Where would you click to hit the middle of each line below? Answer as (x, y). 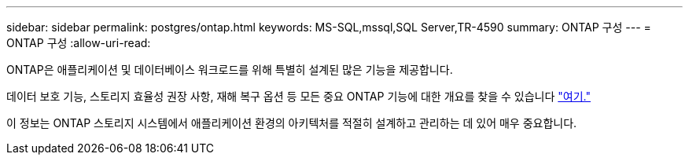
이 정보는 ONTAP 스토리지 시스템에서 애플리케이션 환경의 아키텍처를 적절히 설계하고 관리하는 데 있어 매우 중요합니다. (292, 123)
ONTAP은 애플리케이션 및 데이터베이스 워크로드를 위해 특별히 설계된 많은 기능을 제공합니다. (230, 70)
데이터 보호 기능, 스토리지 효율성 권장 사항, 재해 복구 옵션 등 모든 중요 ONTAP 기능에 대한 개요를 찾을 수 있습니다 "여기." (298, 96)
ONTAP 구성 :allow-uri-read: (79, 43)
